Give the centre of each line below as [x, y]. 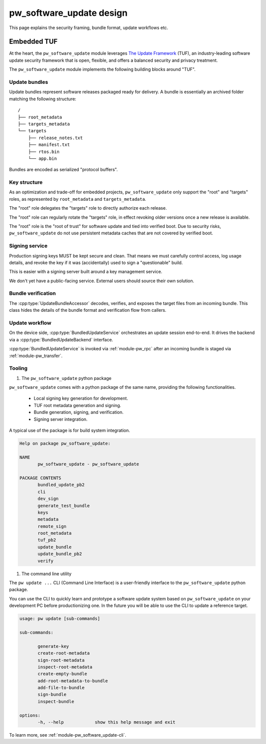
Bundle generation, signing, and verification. [79, 412]
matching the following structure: [43, 99]
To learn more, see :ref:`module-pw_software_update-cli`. [68, 735]
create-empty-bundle [62, 674]
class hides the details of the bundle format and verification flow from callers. [88, 310]
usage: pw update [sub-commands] [60, 619]
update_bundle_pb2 [60, 554]
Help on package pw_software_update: [65, 443]
